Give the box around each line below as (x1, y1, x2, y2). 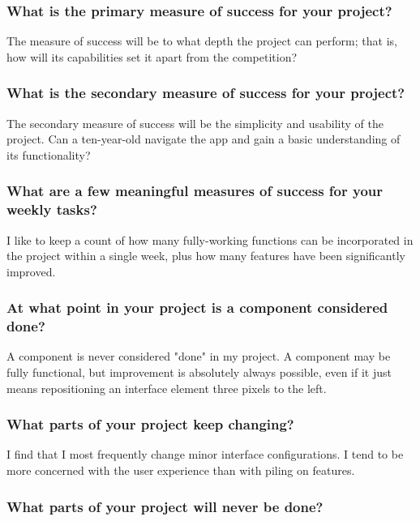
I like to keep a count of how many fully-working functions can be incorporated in (6, 231, 414, 248)
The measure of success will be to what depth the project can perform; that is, (6, 32, 397, 49)
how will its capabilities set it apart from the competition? (6, 48, 298, 65)
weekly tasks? (6, 199, 97, 220)
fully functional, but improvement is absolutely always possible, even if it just (6, 364, 392, 381)
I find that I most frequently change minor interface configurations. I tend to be (6, 446, 404, 463)
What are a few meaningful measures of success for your (6, 181, 384, 201)
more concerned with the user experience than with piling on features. (6, 462, 355, 479)
